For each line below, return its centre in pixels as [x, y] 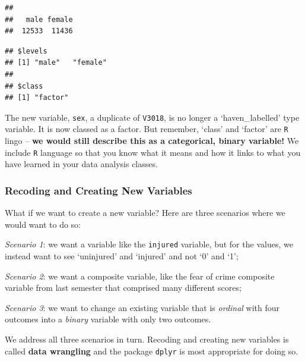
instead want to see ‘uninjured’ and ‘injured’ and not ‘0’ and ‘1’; [122, 255]
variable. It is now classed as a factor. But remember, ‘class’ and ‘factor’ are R [147, 129]
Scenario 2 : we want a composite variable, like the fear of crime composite [140, 276]
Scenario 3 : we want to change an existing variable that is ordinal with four [142, 307]
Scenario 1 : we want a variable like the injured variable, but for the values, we [149, 244]
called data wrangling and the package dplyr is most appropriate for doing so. [152, 351]
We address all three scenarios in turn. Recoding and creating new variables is [147, 339]
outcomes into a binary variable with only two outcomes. [108, 319]
